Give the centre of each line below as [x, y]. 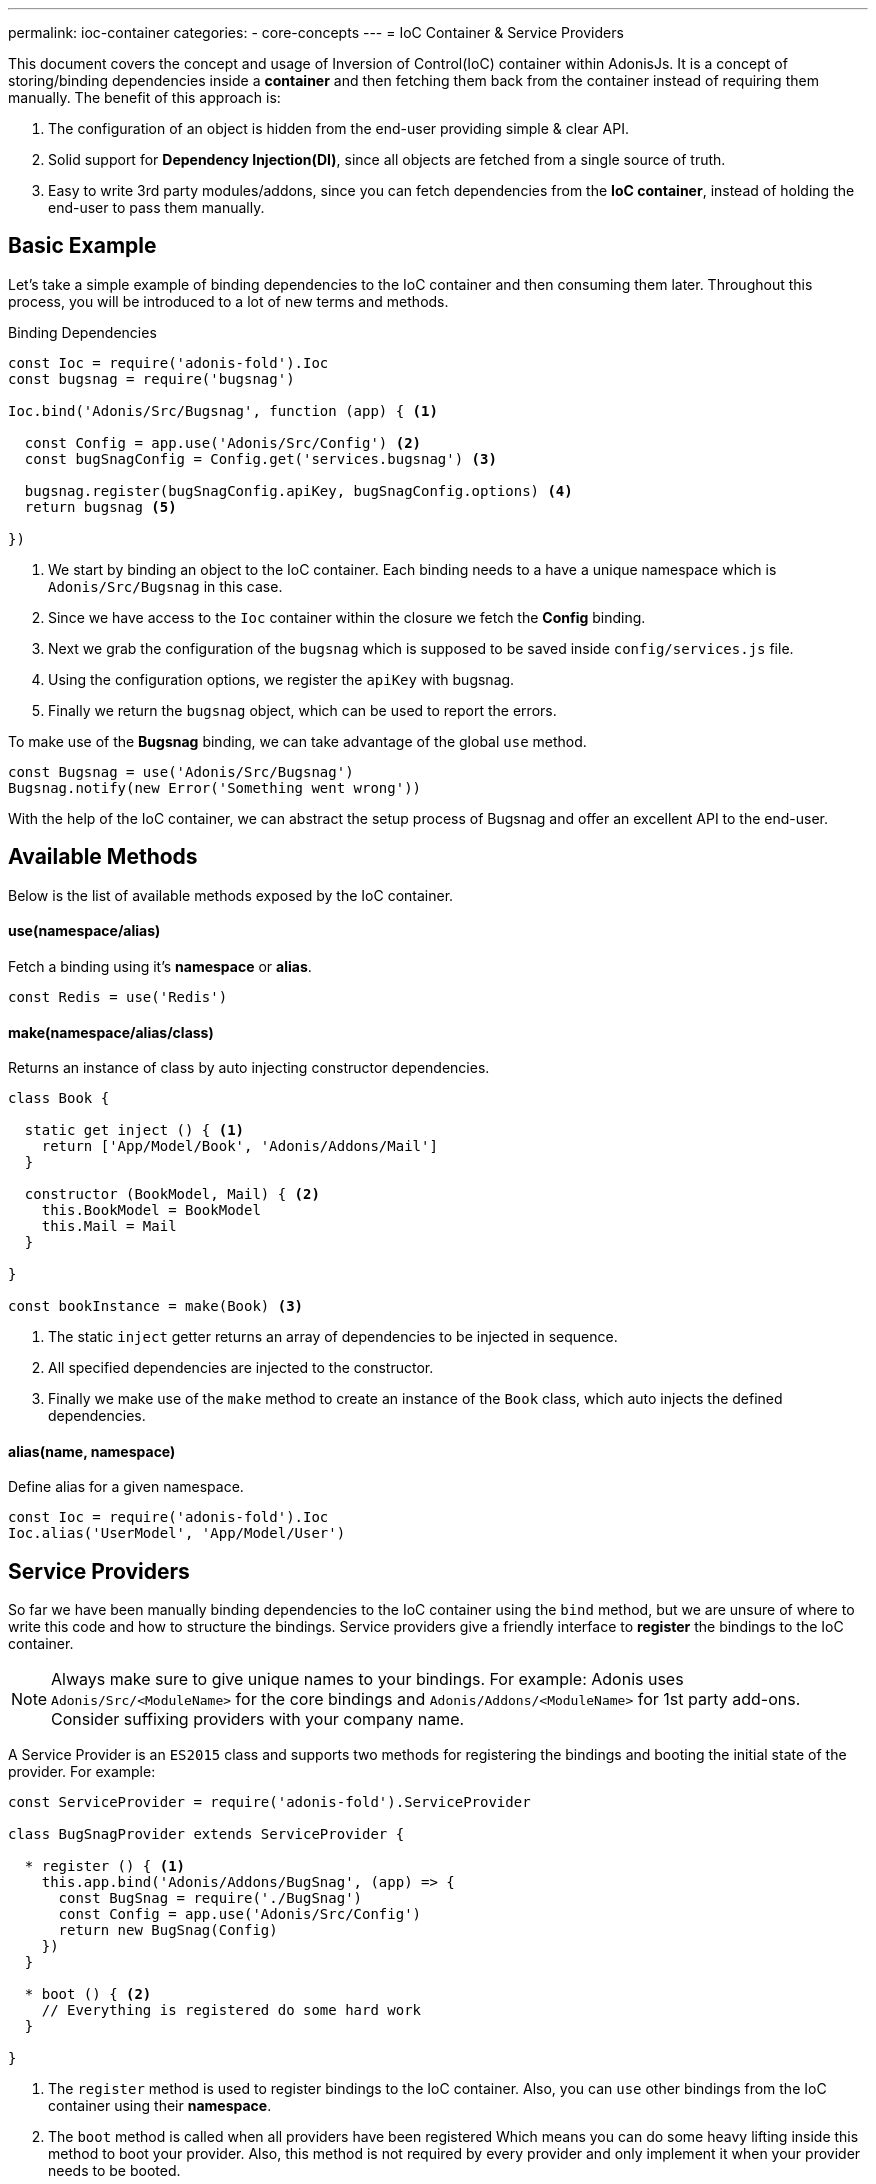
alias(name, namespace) [92, 1451]
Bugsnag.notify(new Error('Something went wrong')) [215, 787]
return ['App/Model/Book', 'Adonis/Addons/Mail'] [239, 1146]
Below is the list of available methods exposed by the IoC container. [231, 895]
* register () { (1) [105, 1866]
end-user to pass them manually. [156, 207]
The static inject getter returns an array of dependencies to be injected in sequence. [333, 1337]
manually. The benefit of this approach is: [144, 97]
